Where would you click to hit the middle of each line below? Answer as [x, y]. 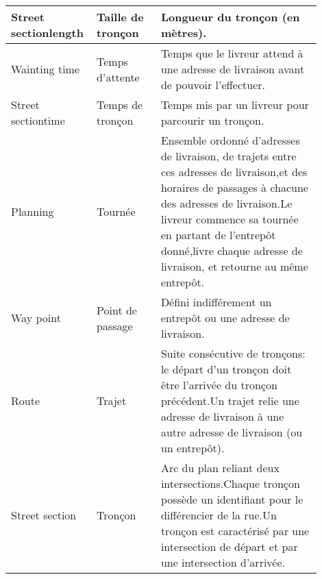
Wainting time [46, 69]
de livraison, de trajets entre [228, 156]
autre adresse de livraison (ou [232, 432]
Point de [117, 310]
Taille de [120, 17]
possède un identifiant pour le [232, 499]
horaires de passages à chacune [234, 187]
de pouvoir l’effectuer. [213, 85]
